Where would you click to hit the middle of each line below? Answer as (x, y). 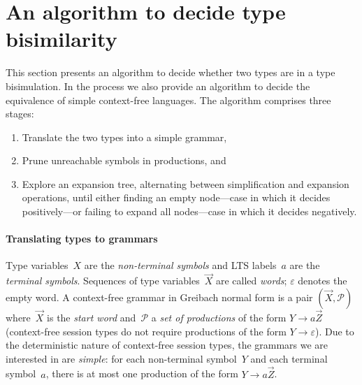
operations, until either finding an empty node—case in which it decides (176, 197)
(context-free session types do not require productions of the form (146, 331)
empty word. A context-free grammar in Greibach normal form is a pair (159, 297)
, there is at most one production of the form (142, 373)
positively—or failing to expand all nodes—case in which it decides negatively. (189, 211)
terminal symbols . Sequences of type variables (103, 281)
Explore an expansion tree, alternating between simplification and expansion (186, 183)
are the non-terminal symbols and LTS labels (180, 265)
